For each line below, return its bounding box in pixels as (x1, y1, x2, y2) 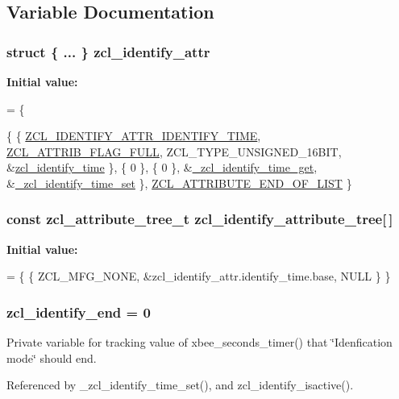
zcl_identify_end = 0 (6, 301, 151, 322)
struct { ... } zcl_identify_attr (6, 41, 210, 61)
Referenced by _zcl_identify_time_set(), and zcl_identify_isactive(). (6, 376, 354, 393)
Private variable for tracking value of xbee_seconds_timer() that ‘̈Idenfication (6, 334, 393, 351)
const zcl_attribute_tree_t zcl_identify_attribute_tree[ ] (6, 209, 393, 229)
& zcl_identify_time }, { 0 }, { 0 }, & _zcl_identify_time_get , (6, 159, 318, 176)
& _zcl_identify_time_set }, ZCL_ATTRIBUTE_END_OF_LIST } (6, 174, 352, 191)
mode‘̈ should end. (6, 349, 97, 366)
